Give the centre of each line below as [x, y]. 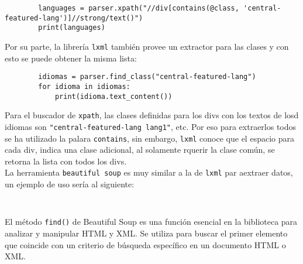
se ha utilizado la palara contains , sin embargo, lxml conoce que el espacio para [149, 138]
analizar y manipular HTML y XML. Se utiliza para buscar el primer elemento [146, 233]
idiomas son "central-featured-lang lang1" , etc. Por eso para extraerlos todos [151, 126]
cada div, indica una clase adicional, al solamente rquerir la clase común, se [140, 150]
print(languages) [72, 28]
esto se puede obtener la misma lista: [71, 58]
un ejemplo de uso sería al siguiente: [70, 184]
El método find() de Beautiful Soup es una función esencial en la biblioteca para [151, 222]
